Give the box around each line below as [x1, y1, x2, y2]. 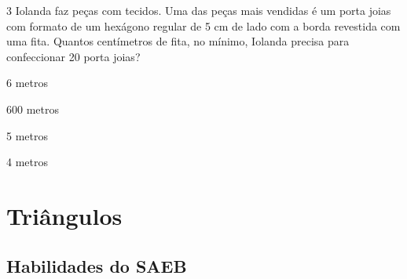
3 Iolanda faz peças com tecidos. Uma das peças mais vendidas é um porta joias [6, 2, 391, 18]
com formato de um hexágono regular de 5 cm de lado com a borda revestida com [6, 17, 401, 34]
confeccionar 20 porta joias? [6, 48, 141, 64]
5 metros [6, 127, 48, 143]
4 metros [6, 154, 48, 170]
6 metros [6, 74, 48, 91]
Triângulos [6, 199, 123, 231]
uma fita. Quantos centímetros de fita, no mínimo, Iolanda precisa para [6, 33, 350, 49]
